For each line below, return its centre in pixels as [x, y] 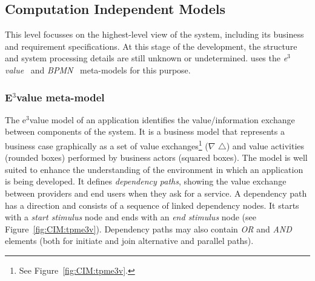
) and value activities [265, 145]
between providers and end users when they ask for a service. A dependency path [156, 193]
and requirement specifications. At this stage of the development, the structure [151, 46]
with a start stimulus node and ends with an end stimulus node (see [131, 217]
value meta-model [61, 97]
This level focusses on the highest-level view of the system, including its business [154, 34]
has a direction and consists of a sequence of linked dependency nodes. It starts [152, 205]
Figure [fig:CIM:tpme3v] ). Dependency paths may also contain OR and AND [148, 229]
